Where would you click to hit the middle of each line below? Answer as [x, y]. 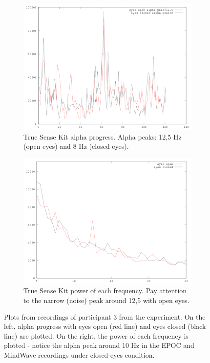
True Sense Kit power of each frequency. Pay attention [105, 291]
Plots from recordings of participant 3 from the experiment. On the [105, 316]
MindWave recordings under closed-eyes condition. [79, 354]
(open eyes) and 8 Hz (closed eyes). [76, 146]
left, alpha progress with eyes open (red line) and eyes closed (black [105, 326]
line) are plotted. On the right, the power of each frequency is [96, 335]
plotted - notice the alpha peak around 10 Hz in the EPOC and [99, 345]
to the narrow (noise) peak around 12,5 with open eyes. [106, 300]
